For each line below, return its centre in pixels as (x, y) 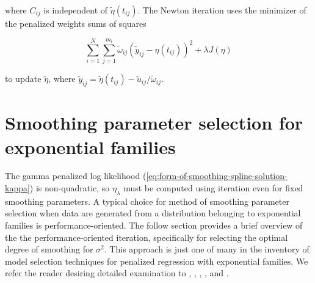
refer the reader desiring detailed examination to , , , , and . (117, 273)
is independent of (76, 10)
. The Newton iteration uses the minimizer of (222, 10)
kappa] (17, 188)
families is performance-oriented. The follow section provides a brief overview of (154, 225)
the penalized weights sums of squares (76, 23)
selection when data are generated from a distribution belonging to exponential (153, 213)
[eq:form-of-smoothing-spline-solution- (217, 176)
